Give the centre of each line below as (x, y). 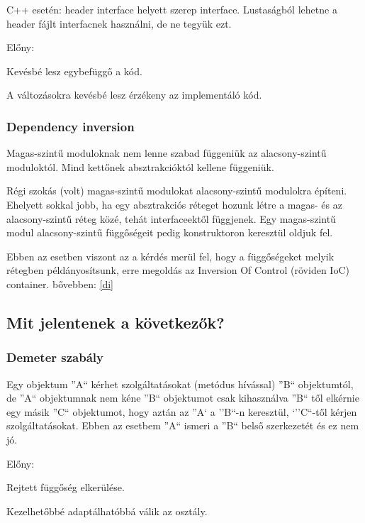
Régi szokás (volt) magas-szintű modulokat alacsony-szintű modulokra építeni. (177, 191)
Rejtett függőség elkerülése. (66, 487)
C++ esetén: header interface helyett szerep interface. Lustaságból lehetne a (172, 9)
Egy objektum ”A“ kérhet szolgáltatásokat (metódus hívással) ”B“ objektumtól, (180, 384)
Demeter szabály (55, 357)
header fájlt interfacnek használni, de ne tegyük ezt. (119, 23)
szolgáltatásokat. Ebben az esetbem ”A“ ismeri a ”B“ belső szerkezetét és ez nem (183, 425)
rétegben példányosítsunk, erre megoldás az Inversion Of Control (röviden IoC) (178, 270)
